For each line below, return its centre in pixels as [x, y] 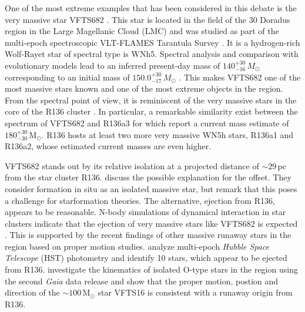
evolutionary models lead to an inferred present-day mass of [113, 65]
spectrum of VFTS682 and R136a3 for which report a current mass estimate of [147, 123]
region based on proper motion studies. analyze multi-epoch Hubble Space [137, 246]
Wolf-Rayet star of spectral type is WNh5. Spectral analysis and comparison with [152, 54]
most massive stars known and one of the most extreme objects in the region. [144, 88]
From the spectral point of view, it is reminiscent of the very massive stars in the [151, 100]
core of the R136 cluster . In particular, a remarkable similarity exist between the [151, 111]
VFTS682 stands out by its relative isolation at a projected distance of [132, 165]
